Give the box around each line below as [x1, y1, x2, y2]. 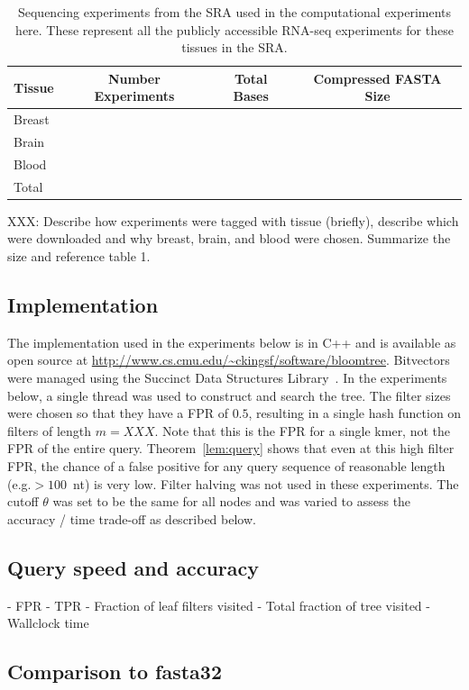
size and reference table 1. [7, 247, 151, 266]
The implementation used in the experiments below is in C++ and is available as [7, 332, 456, 351]
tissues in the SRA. [181, 38, 288, 57]
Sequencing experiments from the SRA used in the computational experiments [17, 3, 452, 21]
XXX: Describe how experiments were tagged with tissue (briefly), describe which [7, 211, 459, 230]
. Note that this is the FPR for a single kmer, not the [154, 421, 451, 440]
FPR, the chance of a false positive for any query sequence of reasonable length [7, 456, 446, 475]
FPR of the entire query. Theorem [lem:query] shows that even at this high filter [7, 439, 455, 458]
